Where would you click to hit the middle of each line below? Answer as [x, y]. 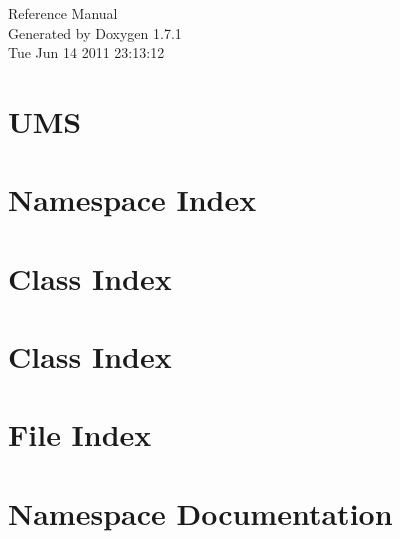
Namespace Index [132, 199]
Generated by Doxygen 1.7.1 [95, 32]
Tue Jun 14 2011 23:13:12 [86, 52]
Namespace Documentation [200, 512]
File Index [80, 434]
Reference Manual [63, 13]
